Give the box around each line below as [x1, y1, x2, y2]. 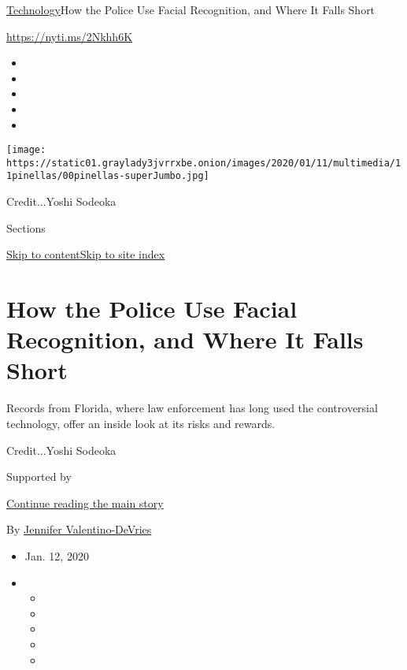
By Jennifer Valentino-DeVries [6, 521, 152, 538]
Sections [6, 219, 46, 236]
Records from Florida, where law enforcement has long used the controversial [6, 400, 378, 416]
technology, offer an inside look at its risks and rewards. [6, 415, 276, 431]
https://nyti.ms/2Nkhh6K [6, 28, 133, 44]
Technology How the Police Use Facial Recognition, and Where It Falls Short [6, 2, 376, 17]
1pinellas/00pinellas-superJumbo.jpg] [6, 170, 209, 182]
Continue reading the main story [6, 494, 164, 511]
